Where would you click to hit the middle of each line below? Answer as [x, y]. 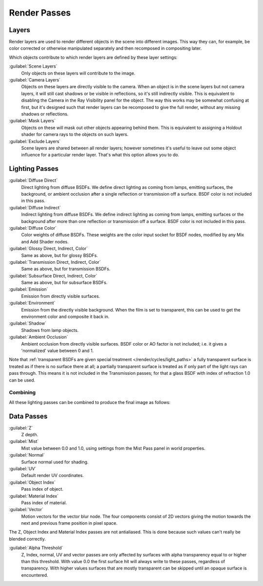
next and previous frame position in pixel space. [69, 523]
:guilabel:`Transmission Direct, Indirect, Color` [55, 262]
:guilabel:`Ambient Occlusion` [38, 337]
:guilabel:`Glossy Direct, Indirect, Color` [48, 249]
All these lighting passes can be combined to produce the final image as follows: [90, 402]
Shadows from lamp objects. [50, 330]
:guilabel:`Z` [21, 428]
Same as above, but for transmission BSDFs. [66, 269]
